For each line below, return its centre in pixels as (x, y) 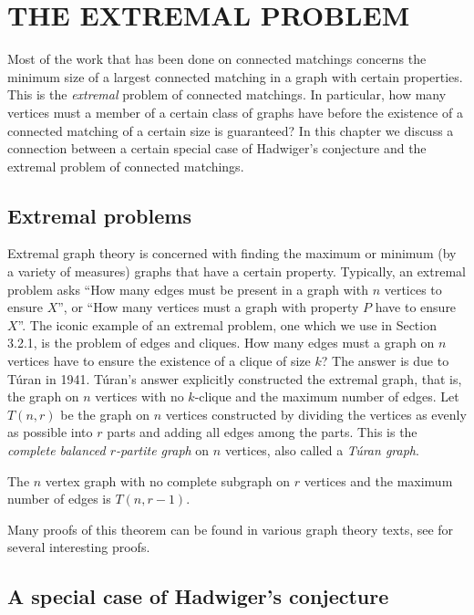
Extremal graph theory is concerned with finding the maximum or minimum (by (232, 253)
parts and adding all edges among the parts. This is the (262, 432)
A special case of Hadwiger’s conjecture (198, 596)
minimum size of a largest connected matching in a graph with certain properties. (235, 76)
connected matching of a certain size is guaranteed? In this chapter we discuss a (231, 130)
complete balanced (57, 450)
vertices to (413, 289)
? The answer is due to (385, 361)
